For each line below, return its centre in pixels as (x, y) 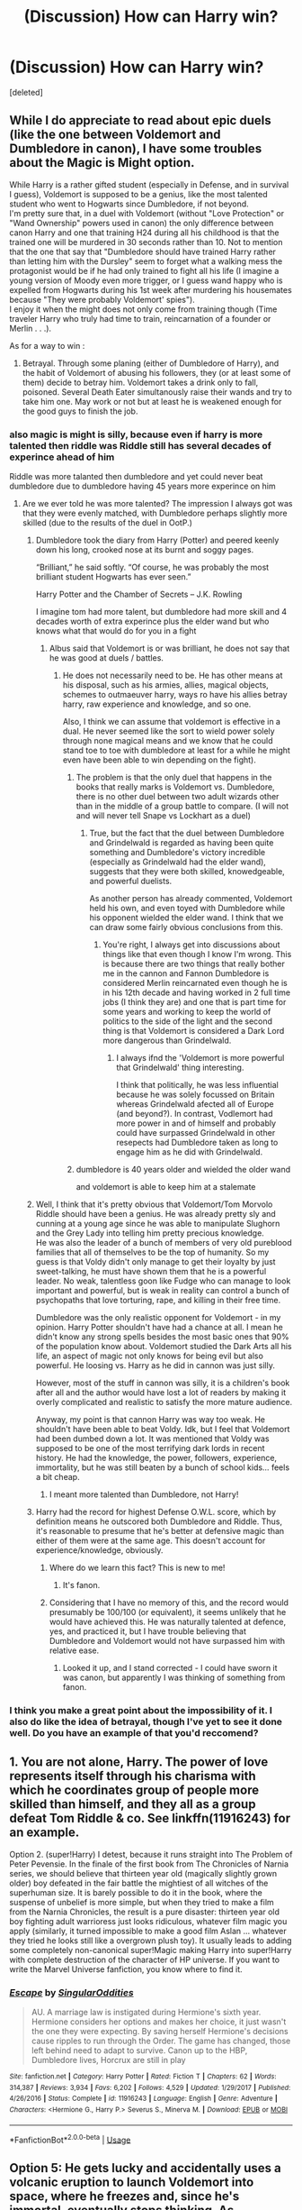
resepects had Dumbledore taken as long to (197, 1143)
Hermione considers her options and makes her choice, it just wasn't (159, 2022)
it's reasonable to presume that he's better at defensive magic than (160, 1531)
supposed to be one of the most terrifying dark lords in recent (150, 1448)
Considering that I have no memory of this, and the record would (169, 1603)
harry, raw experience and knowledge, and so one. (157, 704)
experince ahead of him (62, 457)
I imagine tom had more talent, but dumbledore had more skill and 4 (161, 612)
